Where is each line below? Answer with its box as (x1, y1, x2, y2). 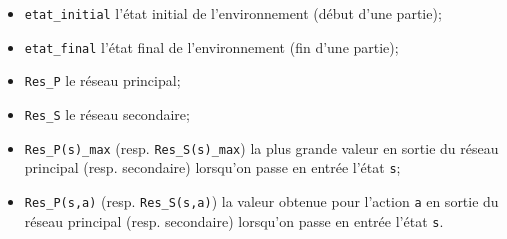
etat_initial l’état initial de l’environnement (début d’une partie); (24, 3, 442, 23)
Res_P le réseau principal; (24, 70, 181, 91)
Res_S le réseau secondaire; (24, 103, 190, 124)
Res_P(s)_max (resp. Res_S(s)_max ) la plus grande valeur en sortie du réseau (24, 137, 499, 158)
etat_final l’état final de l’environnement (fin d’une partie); (24, 36, 399, 57)
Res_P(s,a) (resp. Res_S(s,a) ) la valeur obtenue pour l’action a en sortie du (24, 190, 499, 211)
